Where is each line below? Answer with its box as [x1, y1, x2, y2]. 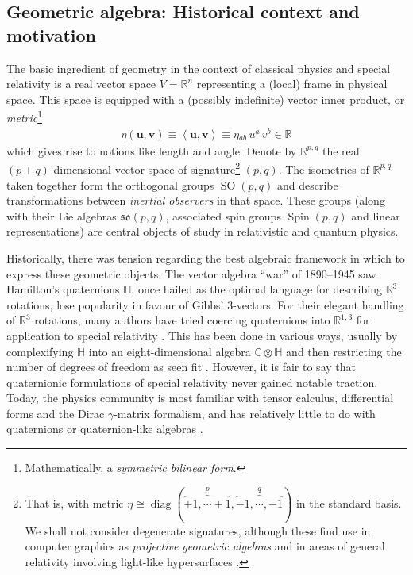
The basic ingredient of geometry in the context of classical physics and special [6, 59, 391, 76]
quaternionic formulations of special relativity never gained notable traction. [6, 374, 378, 390]
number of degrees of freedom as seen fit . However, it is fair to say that [6, 358, 356, 375]
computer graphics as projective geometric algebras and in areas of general [25, 538, 385, 554]
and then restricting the [286, 343, 402, 359]
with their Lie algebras [6, 207, 117, 224]
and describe [276, 176, 338, 193]
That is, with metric [25, 495, 124, 512]
